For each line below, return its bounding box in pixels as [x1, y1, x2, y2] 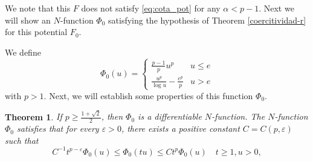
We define [5, 45, 41, 58]
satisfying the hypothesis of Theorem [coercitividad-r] [108, 13, 306, 26]
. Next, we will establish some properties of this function [44, 89, 253, 102]
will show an [5, 13, 51, 26]
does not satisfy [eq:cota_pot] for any [81, 2, 221, 14]
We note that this [5, 2, 71, 14]
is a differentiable [138, 110, 202, 123]
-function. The [211, 110, 265, 123]
